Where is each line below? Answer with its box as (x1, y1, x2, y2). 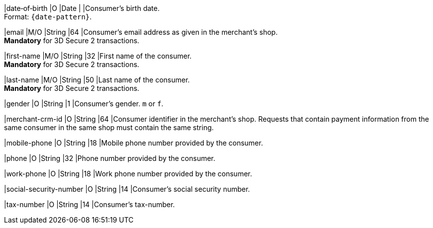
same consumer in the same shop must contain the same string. (4, 123, 214, 132)
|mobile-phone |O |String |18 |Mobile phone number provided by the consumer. (4, 139, 263, 147)
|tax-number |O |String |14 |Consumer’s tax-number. (4, 200, 175, 209)
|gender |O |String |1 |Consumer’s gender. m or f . (4, 99, 164, 108)
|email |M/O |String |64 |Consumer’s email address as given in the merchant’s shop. (4, 28, 278, 36)
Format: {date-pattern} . (4, 12, 92, 21)
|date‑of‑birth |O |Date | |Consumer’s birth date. (4, 4, 160, 12)
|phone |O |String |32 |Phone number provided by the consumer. (4, 154, 216, 162)
